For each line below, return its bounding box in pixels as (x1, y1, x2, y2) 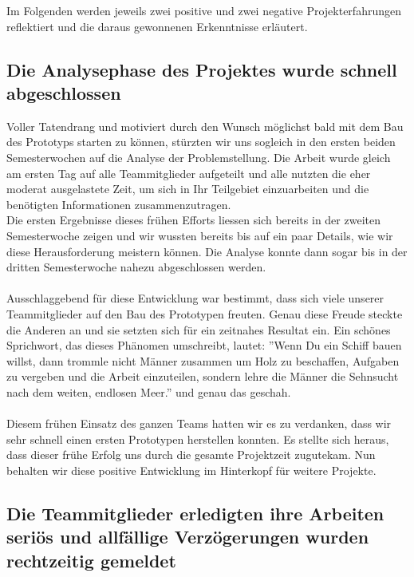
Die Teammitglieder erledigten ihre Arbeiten (6, 500, 384, 525)
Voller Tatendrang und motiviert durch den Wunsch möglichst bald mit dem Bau (6, 117, 404, 134)
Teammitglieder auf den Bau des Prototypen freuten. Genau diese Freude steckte (6, 305, 403, 322)
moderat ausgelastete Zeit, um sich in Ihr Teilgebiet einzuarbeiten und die (6, 180, 369, 197)
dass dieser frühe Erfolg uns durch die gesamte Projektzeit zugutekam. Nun (6, 446, 376, 463)
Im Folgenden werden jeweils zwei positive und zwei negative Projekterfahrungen (6, 2, 401, 18)
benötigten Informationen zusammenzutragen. (6, 196, 231, 212)
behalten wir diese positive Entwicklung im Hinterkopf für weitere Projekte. (6, 461, 377, 478)
